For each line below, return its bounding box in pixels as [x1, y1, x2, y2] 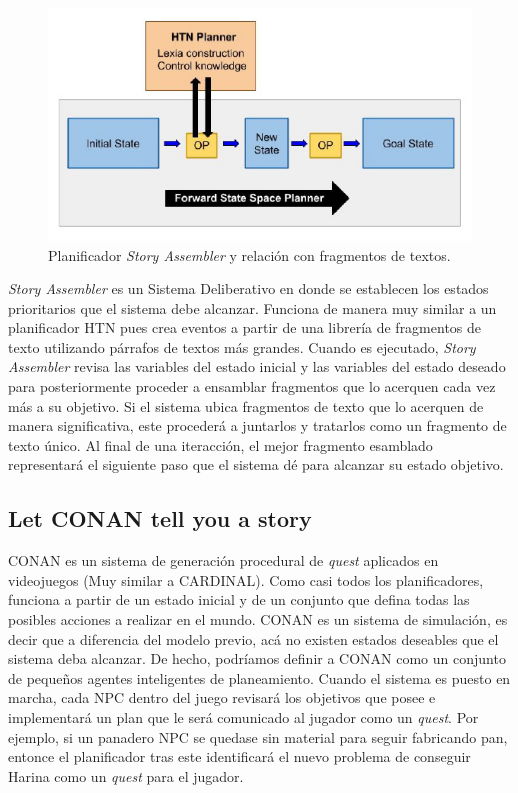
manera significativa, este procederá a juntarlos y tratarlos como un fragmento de [8, 415, 507, 436]
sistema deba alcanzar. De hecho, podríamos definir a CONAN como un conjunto [8, 648, 506, 669]
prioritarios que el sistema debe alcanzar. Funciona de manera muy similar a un [8, 297, 497, 318]
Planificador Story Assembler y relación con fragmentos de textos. [48, 244, 451, 265]
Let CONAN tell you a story [8, 503, 312, 534]
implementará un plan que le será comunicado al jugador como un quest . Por [8, 707, 479, 727]
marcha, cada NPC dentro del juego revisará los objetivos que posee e [8, 687, 436, 708]
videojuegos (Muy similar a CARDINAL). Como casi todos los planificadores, [8, 569, 484, 590]
